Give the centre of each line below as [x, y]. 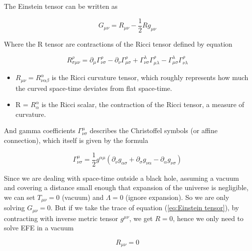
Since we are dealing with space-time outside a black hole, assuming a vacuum [122, 178]
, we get [141, 218]
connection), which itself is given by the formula [76, 140]
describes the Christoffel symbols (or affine [154, 130]
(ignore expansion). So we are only [177, 197]
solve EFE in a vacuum [39, 228]
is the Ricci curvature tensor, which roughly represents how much [150, 77]
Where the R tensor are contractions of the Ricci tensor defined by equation [118, 43]
